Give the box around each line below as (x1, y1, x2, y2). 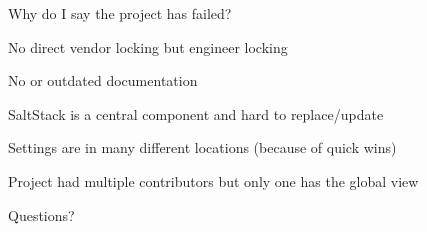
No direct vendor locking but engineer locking (8, 36, 288, 57)
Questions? (8, 204, 75, 225)
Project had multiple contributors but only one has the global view (8, 170, 419, 191)
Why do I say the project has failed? (8, 3, 232, 23)
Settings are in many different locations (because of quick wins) (8, 137, 397, 158)
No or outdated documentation (8, 70, 198, 91)
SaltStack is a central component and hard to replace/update (8, 103, 384, 124)
